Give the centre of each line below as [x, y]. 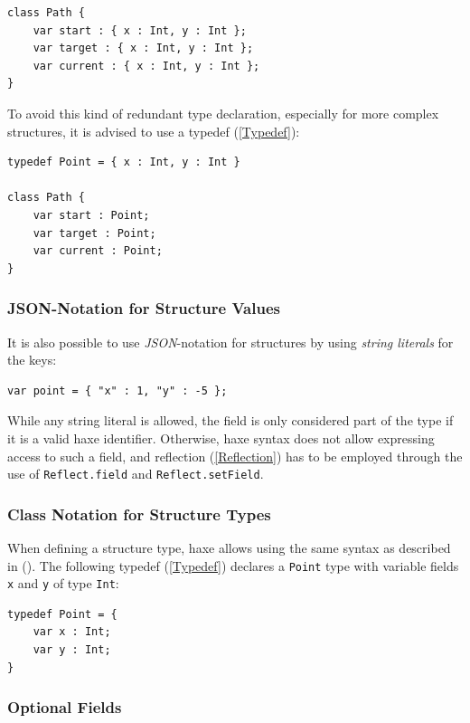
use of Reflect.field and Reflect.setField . [136, 474]
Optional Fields [65, 707]
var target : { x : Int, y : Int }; [143, 48]
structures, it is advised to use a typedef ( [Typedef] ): [154, 131]
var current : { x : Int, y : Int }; [146, 66]
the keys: [32, 360]
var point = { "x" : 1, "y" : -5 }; [117, 390]
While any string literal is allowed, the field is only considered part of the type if [230, 420]
